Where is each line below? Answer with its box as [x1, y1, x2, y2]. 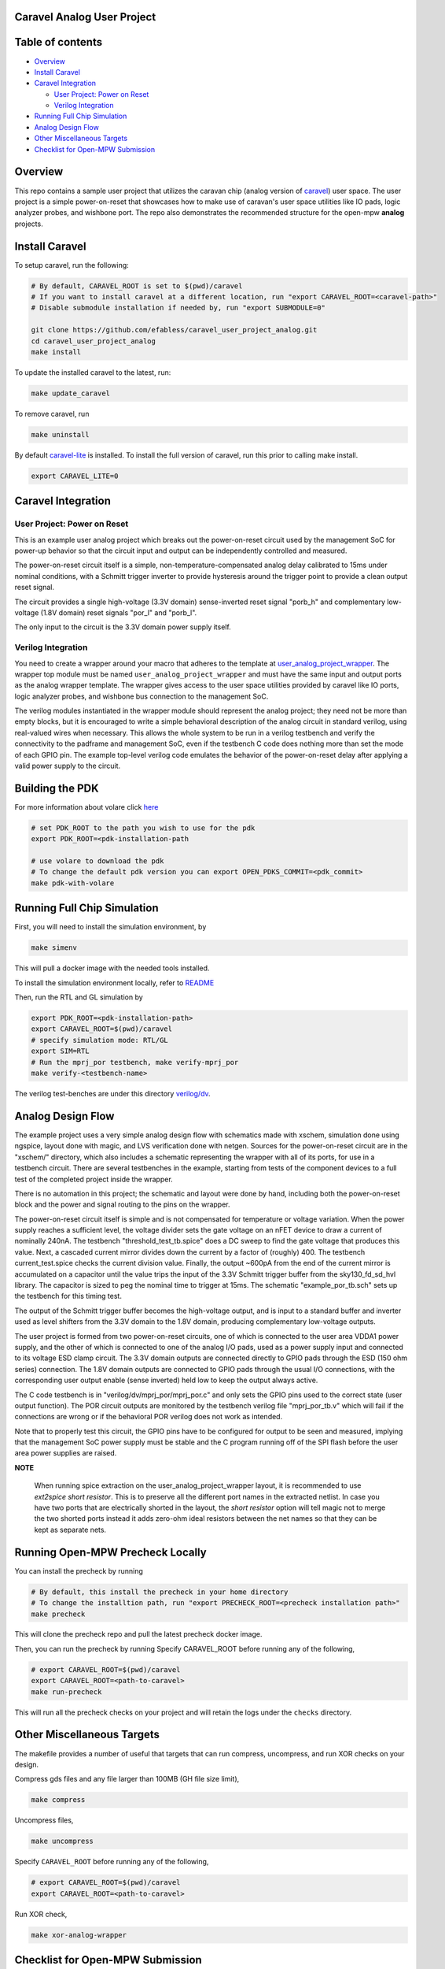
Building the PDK [14, 781, 99, 795]
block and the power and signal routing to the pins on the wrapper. [14, 1200, 230, 1209]
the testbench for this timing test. [14, 1292, 122, 1301]
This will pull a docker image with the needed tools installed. [14, 963, 210, 973]
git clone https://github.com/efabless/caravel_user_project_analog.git [31, 325, 318, 335]
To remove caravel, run [14, 409, 90, 418]
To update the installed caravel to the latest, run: [14, 367, 171, 377]
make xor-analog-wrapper [31, 1930, 127, 1939]
